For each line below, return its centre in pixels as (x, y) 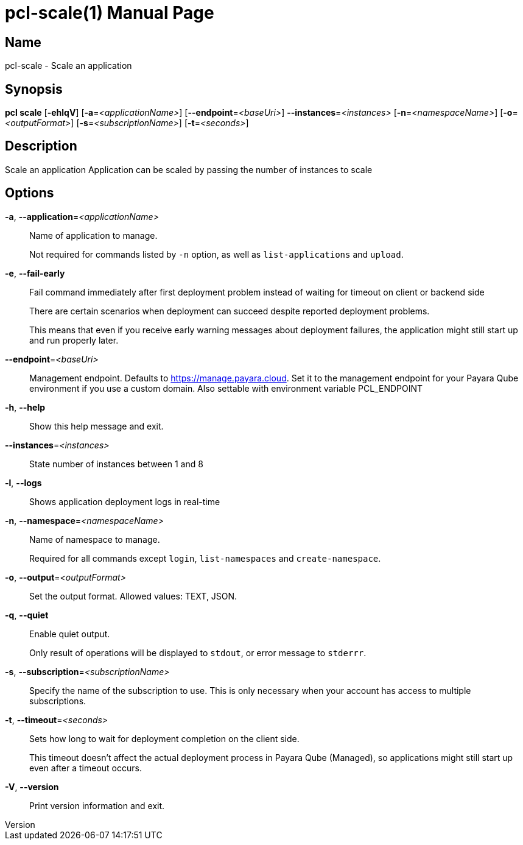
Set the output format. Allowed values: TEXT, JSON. (133, 596)
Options (30, 193)
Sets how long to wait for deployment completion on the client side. (164, 738)
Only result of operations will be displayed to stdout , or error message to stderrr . (198, 652)
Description (41, 146)
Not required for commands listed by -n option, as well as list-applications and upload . (216, 254)
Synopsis (34, 89)
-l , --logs (23, 483)
